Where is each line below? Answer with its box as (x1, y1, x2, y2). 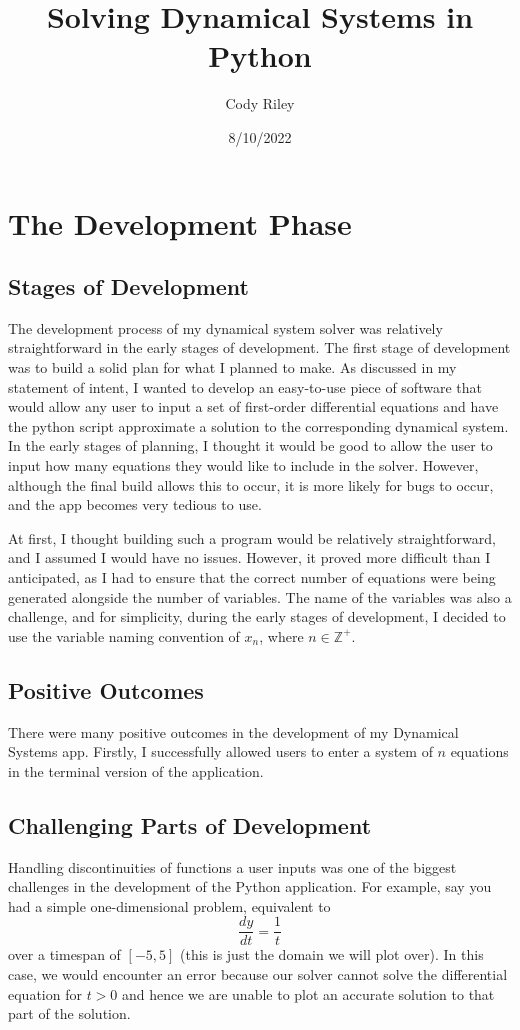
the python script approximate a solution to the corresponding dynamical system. (8, 415, 509, 436)
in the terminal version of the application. (8, 760, 264, 781)
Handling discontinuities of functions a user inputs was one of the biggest (8, 856, 457, 877)
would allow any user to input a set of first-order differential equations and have (8, 396, 499, 417)
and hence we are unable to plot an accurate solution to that (122, 983, 495, 1004)
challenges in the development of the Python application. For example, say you (8, 876, 492, 897)
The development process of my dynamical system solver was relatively (8, 317, 443, 338)
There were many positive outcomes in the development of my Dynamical (8, 721, 459, 742)
